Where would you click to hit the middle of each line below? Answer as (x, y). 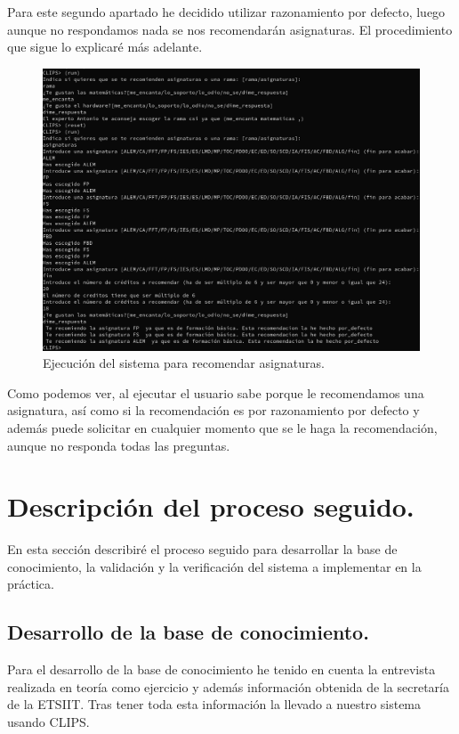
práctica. (31, 584)
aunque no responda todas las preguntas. (119, 445)
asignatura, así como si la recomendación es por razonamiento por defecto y (213, 410)
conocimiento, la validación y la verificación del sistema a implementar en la (214, 566)
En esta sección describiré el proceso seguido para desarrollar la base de (202, 549)
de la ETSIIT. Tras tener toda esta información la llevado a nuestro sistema (214, 704)
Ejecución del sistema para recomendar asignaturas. (184, 363)
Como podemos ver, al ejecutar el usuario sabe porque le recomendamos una (216, 392)
